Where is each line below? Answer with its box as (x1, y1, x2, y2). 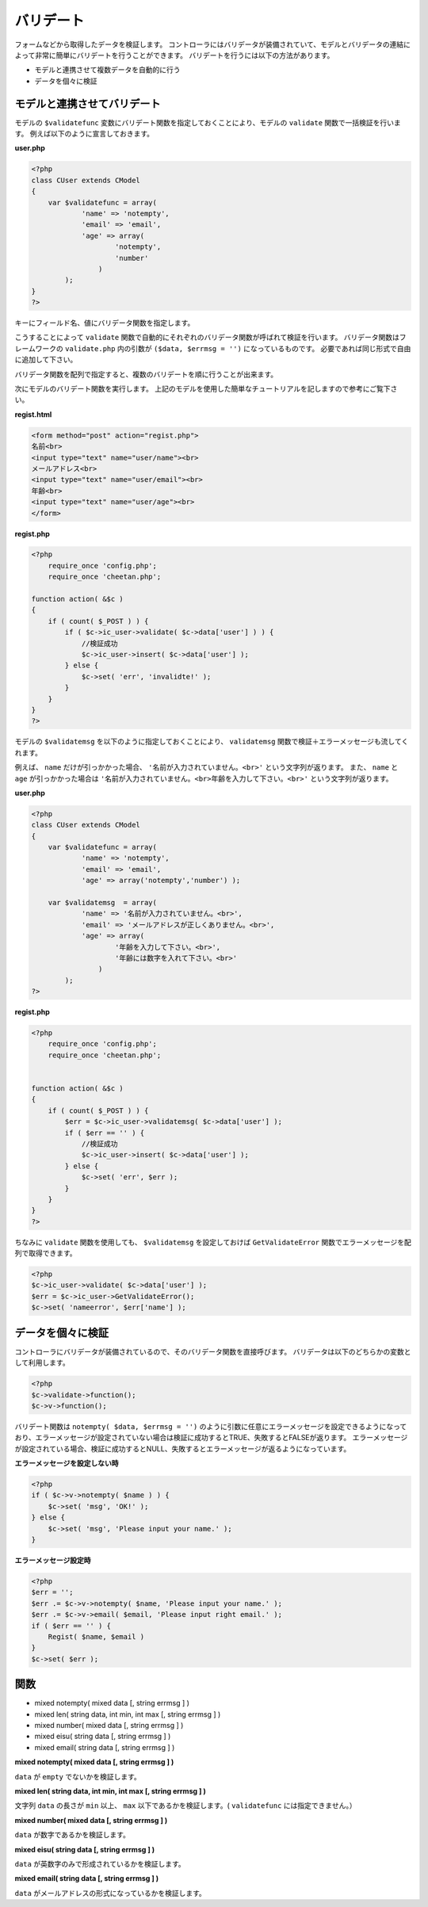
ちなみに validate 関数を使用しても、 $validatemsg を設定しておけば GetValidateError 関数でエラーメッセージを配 (14, 1237, 411, 1247)
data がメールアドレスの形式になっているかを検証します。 (14, 1888, 206, 1897)
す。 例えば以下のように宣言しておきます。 (14, 129, 155, 139)
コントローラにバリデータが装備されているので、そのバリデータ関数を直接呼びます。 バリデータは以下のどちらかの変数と (14, 1347, 411, 1356)
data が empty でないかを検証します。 (14, 1771, 142, 1781)
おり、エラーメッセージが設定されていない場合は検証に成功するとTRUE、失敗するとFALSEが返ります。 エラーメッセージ (14, 1433, 408, 1443)
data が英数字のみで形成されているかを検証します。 (14, 1859, 185, 1868)
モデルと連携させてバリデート (14, 97, 161, 110)
